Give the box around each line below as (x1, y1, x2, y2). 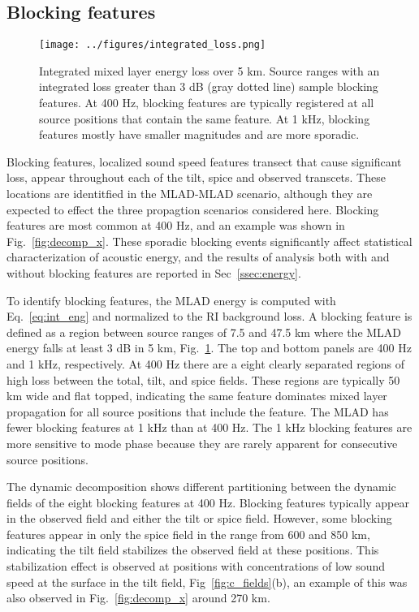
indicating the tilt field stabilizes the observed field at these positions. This (6, 541, 379, 558)
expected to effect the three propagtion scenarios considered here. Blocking (6, 200, 379, 218)
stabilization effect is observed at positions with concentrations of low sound (6, 558, 386, 575)
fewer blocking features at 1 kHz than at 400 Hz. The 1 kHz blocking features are (6, 419, 413, 436)
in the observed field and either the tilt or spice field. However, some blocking (6, 510, 392, 527)
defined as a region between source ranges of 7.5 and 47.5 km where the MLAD (6, 323, 402, 340)
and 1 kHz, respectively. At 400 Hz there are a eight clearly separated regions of (6, 355, 405, 372)
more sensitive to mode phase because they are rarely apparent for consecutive (6, 434, 398, 451)
